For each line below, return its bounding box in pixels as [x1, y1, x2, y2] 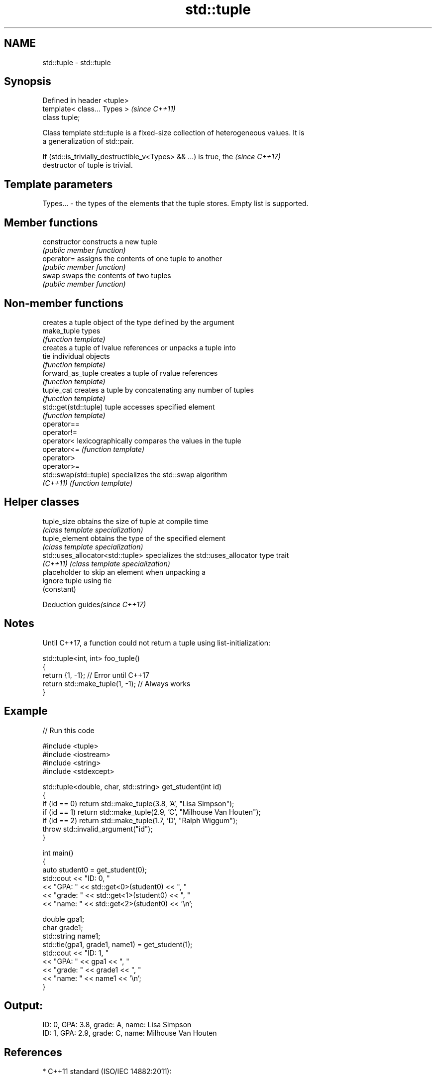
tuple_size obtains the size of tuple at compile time [42, 517, 209, 526]
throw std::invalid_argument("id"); [42, 824, 153, 833]
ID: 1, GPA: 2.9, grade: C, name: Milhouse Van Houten [42, 1029, 217, 1038]
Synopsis [4, 75, 51, 88]
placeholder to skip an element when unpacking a [42, 567, 206, 576]
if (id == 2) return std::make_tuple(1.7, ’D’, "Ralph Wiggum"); [42, 816, 238, 825]
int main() [42, 848, 74, 857]
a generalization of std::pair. [42, 137, 134, 146]
